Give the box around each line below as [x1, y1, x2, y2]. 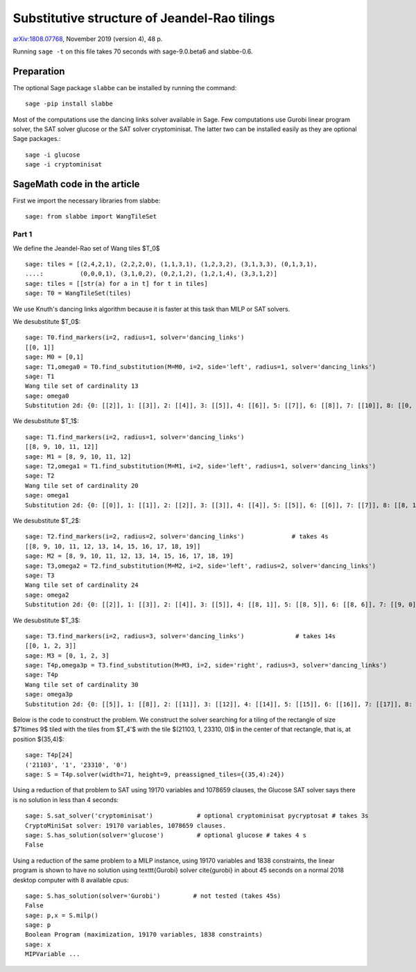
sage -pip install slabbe [25, 100, 114, 108]
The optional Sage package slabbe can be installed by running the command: [12, 83, 237, 92]
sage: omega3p [25, 690, 73, 699]
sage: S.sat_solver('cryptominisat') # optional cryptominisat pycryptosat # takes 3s [25, 812, 369, 820]
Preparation [12, 65, 65, 77]
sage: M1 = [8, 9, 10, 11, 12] [25, 452, 132, 461]
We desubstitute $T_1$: [12, 417, 79, 425]
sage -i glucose [25, 151, 80, 159]
